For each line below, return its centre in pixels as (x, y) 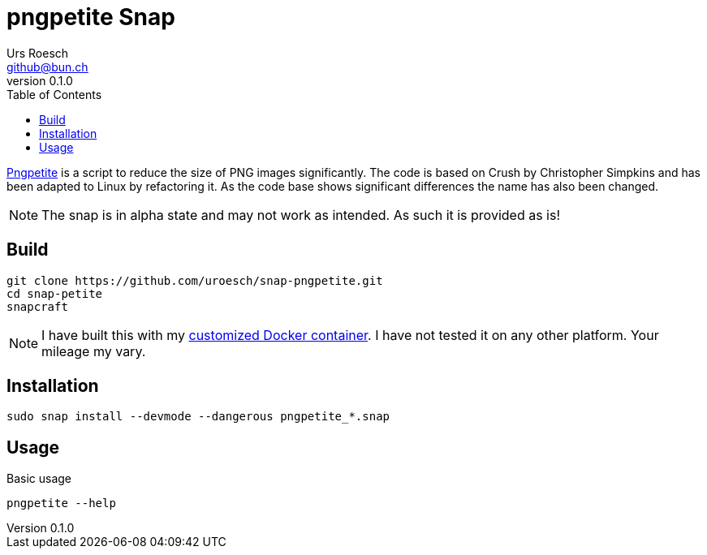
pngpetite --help (61, 503)
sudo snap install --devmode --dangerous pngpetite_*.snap (198, 417)
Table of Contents (54, 94)
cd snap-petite (55, 293)
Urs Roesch (38, 53)
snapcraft (37, 306)
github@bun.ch (47, 67)
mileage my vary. (94, 351)
